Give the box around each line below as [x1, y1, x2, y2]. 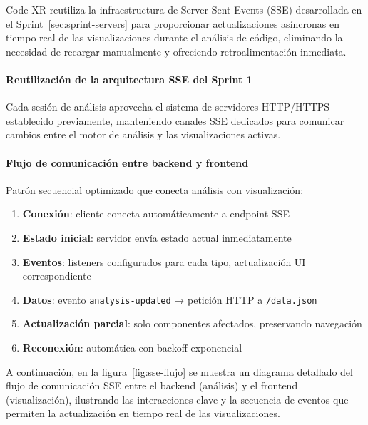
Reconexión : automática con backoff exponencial [22, 339, 242, 354]
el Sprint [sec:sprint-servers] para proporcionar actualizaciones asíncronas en [6, 16, 339, 31]
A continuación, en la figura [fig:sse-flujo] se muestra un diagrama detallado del [6, 364, 353, 379]
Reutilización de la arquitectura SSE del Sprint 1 [6, 71, 252, 86]
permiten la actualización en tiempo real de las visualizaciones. [6, 406, 280, 421]
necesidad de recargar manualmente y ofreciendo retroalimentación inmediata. [6, 43, 347, 58]
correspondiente [22, 268, 91, 283]
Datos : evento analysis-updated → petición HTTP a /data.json [22, 292, 317, 307]
